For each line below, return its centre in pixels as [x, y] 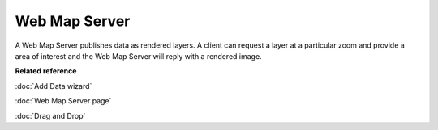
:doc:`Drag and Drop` [50, 115]
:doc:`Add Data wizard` [54, 86]
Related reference [46, 71]
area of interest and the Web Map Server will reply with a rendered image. [139, 56]
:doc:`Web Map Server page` [63, 101]
